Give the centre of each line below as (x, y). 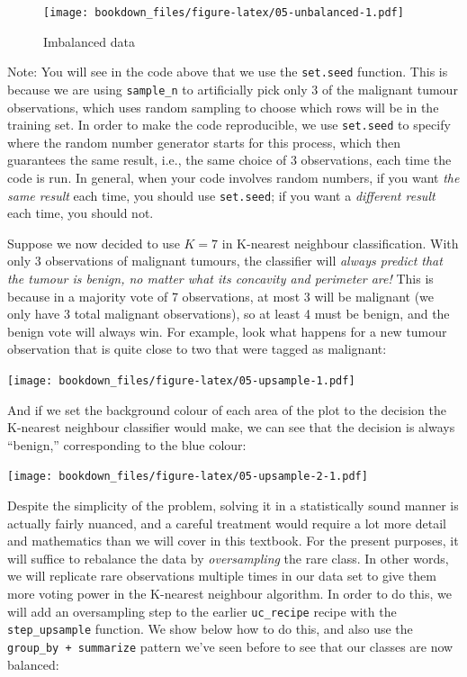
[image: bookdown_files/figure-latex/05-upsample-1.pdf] (181, 381)
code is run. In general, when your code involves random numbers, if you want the (233, 177)
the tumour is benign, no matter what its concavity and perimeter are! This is (220, 279)
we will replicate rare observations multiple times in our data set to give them (222, 576)
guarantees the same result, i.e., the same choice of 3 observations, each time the (229, 160)
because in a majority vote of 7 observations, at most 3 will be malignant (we (221, 296)
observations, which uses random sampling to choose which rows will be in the (223, 107)
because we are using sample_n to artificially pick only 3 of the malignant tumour (233, 89)
